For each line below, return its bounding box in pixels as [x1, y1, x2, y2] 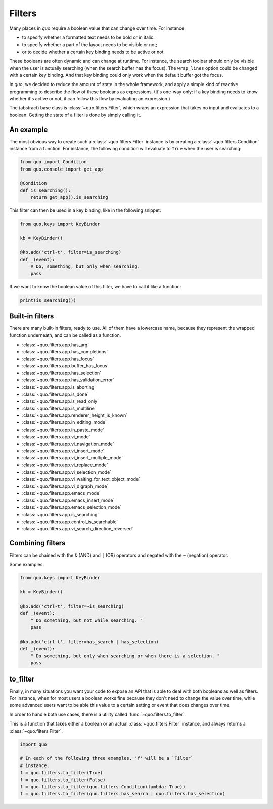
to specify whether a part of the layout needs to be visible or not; [22, 41, 158, 48]
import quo [20, 741, 47, 747]
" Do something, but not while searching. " [30, 617, 143, 623]
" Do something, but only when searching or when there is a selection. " [30, 653, 220, 659]
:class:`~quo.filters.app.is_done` [22, 391, 89, 397]
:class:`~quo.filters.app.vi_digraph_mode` [22, 483, 109, 489]
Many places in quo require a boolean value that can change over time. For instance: [9, 25, 186, 31]
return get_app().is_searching [30, 195, 108, 200]
